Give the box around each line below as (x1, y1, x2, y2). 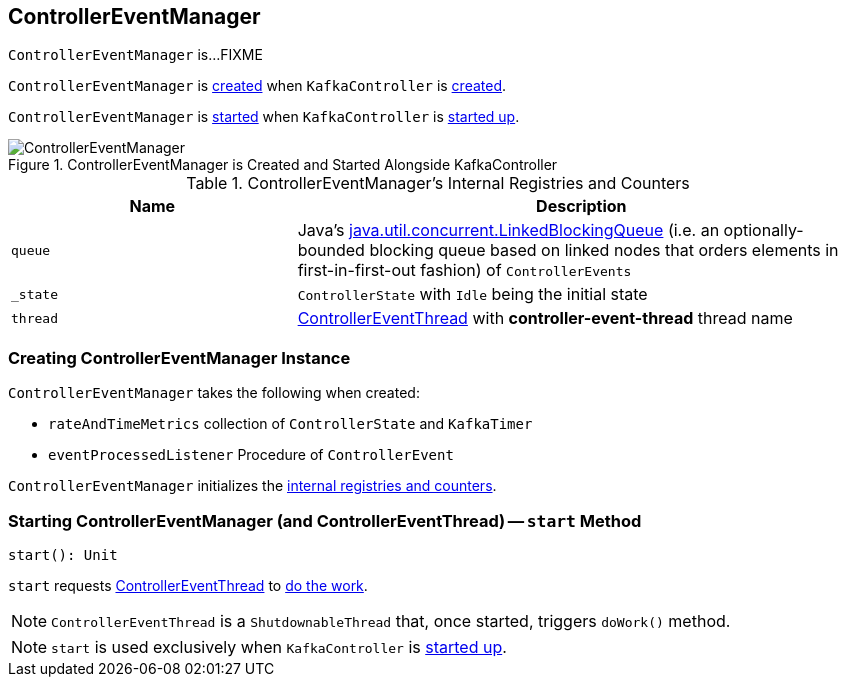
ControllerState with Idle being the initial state (297, 284, 648, 305)
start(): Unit (8, 546, 118, 563)
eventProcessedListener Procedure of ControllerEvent (48, 446, 454, 464)
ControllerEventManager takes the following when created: (8, 384, 420, 402)
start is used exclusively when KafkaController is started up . (51, 636, 507, 657)
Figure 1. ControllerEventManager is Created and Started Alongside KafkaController (8, 156, 558, 174)
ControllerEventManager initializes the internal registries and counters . (8, 477, 497, 495)
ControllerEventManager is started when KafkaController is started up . (8, 108, 520, 126)
